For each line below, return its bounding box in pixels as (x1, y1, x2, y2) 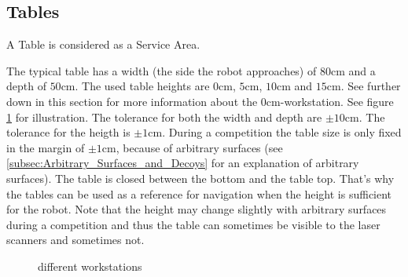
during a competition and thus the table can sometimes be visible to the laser (6, 216, 380, 232)
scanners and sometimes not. (6, 231, 145, 248)
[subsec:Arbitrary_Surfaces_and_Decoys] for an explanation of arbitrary (6, 155, 359, 171)
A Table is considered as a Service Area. (6, 36, 200, 53)
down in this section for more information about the (6, 93, 258, 109)
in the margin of (6, 139, 85, 155)
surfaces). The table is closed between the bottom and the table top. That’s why (6, 169, 395, 186)
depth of (6, 78, 46, 94)
